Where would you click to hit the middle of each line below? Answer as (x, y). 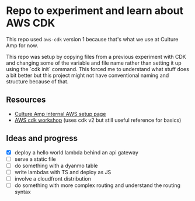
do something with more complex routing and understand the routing (97, 185)
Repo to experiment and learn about (95, 11)
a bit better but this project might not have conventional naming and (88, 75)
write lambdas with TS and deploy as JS (63, 172)
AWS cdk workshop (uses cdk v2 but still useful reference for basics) (98, 120)
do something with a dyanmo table (56, 165)
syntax (22, 192)
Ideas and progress (42, 138)
